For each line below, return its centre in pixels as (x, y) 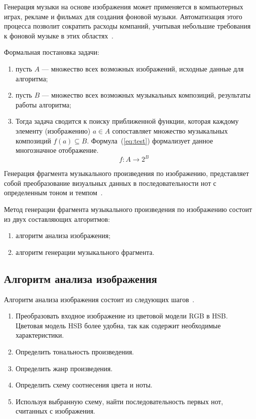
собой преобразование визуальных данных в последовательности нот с (110, 183)
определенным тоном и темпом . (53, 192)
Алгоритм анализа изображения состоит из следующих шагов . (99, 299)
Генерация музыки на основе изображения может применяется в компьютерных (124, 6)
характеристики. (40, 335)
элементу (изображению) (53, 130)
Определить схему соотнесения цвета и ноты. (84, 385)
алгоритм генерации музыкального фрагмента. (85, 252)
